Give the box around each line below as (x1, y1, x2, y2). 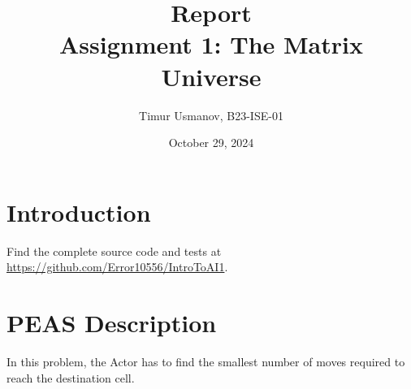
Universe (161, 59, 262, 93)
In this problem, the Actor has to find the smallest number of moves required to (6, 352, 405, 370)
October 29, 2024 (168, 134, 254, 151)
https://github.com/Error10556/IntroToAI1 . (6, 258, 228, 275)
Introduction (6, 195, 151, 228)
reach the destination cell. (6, 369, 135, 386)
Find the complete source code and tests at (6, 242, 222, 259)
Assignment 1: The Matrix (59, 28, 363, 61)
